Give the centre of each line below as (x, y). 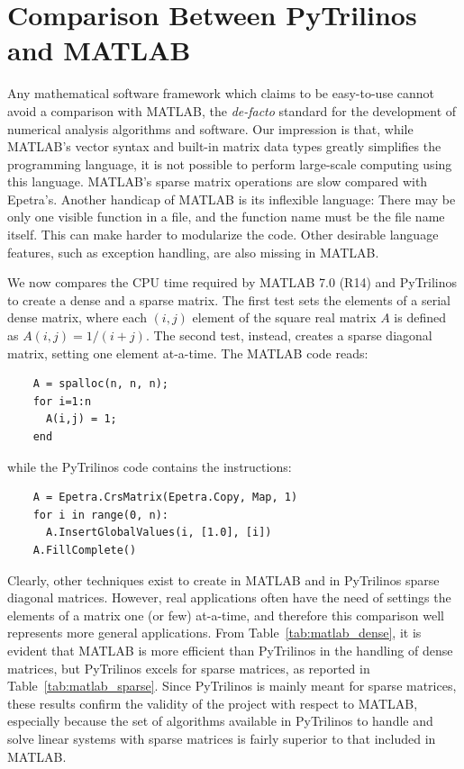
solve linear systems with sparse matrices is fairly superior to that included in (222, 738)
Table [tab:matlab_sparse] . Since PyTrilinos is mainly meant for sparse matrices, (232, 686)
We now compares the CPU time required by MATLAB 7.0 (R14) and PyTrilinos (232, 282)
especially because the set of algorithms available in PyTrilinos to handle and (220, 721)
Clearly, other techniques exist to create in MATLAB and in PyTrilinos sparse (223, 579)
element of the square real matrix (284, 317)
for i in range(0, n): (100, 515)
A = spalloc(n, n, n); (100, 384)
